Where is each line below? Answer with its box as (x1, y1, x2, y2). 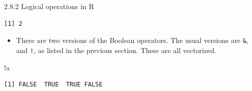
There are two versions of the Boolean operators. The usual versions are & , (16, 35, 248, 45)
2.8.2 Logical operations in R (4, 1, 94, 11)
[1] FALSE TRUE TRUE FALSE (4, 81, 103, 88)
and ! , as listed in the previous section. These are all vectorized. (16, 44, 216, 55)
